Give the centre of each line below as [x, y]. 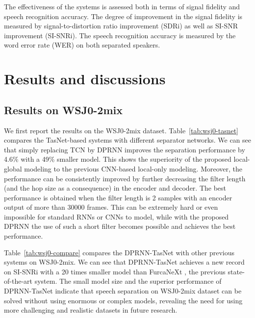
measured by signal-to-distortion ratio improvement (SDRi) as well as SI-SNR [121, 26]
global [13, 168]
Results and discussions [85, 79]
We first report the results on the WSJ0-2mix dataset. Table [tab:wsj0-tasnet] [121, 130]
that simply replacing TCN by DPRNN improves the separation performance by [125, 149]
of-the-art [18, 281]
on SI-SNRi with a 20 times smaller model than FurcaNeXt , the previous [115, 271]
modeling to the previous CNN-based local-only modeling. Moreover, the [133, 168]
